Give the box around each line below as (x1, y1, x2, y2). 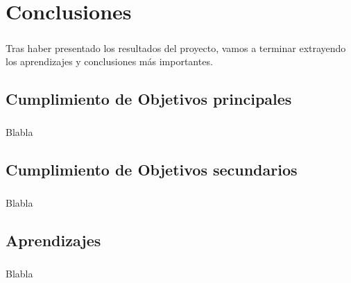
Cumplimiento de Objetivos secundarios (6, 159, 298, 180)
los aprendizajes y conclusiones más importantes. (6, 54, 213, 69)
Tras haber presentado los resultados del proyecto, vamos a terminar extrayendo (6, 40, 346, 55)
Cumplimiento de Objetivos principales (6, 88, 292, 110)
